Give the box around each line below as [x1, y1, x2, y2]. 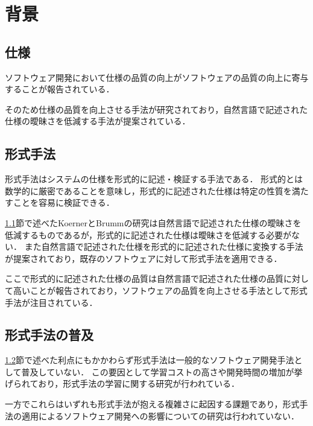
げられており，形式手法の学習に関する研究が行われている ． [5, 377, 240, 390]
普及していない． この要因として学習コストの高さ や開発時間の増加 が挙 [21, 365, 303, 378]
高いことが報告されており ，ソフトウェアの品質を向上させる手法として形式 [13, 284, 308, 296]
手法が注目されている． [5, 296, 98, 308]
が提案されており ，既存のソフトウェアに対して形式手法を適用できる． [5, 252, 282, 264]
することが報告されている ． [5, 83, 115, 95]
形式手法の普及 [5, 325, 93, 344]
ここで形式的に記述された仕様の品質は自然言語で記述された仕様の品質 [5, 272, 283, 285]
